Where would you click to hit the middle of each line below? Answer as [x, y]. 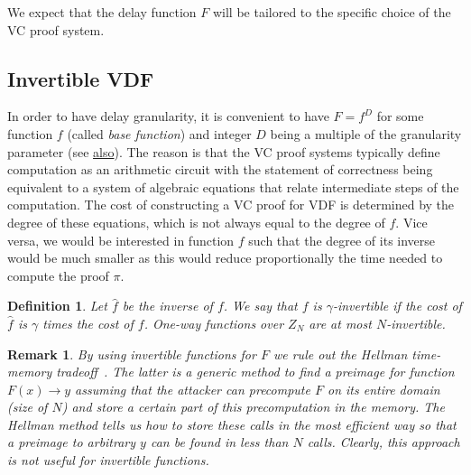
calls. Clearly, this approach [383, 442]
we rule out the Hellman [340, 354]
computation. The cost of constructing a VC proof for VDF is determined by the [231, 205]
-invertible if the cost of [397, 306]
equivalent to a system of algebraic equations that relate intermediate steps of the [233, 186]
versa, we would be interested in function [121, 240]
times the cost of [88, 323]
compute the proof [58, 275]
